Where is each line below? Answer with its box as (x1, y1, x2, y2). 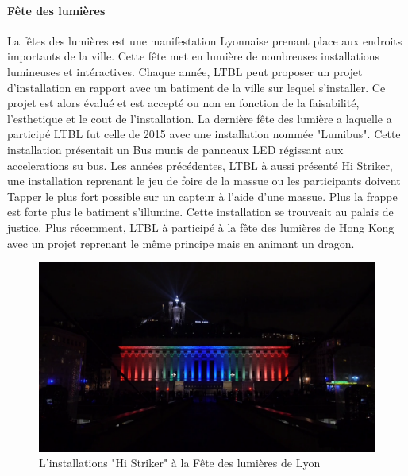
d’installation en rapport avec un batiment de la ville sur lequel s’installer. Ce (7, 79, 386, 95)
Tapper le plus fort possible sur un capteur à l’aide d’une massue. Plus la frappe (7, 188, 398, 204)
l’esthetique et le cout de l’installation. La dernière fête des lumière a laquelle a (7, 110, 392, 126)
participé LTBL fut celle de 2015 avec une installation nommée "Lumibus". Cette (7, 126, 401, 142)
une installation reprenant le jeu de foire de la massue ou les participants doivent (7, 172, 401, 189)
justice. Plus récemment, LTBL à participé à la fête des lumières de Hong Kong (7, 219, 395, 235)
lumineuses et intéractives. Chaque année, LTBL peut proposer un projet (7, 63, 363, 79)
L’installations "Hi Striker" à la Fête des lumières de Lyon (39, 455, 321, 471)
